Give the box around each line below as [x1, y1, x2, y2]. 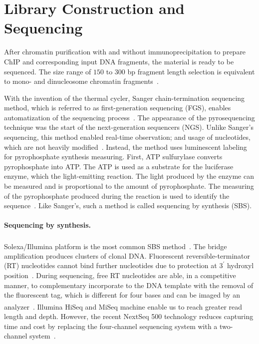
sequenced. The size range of [4, 66, 91, 76]
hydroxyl [227, 260, 254, 271]
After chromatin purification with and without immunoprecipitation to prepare [4, 46, 246, 57]
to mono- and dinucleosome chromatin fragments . [4, 76, 159, 86]
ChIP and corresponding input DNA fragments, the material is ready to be [4, 56, 234, 66]
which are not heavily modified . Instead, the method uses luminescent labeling [4, 141, 247, 152]
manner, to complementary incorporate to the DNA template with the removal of [4, 280, 254, 290]
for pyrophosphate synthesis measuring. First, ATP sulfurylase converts [4, 151, 223, 162]
